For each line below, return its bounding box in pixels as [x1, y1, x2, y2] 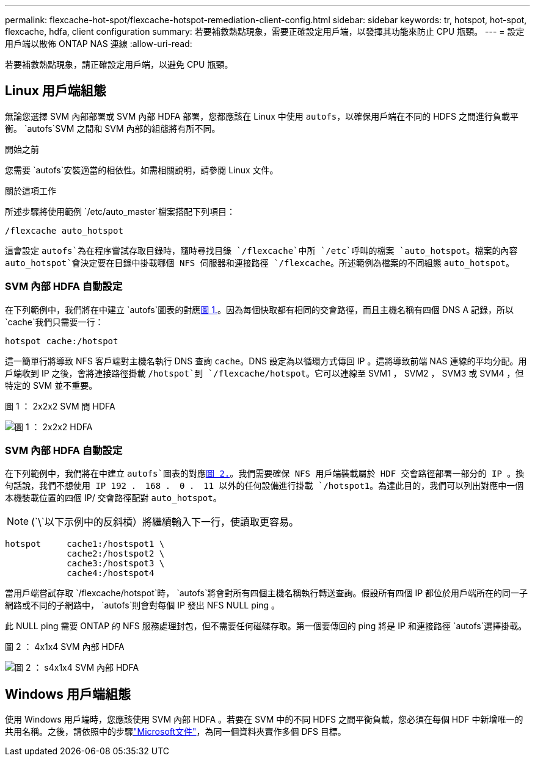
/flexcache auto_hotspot [5, 225, 123, 236]
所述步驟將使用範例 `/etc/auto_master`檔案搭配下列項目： [5, 206, 235, 217]
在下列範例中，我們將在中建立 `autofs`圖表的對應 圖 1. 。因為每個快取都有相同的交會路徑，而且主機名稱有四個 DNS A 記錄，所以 [5, 304, 514, 315]
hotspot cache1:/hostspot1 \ [5, 539, 165, 549]
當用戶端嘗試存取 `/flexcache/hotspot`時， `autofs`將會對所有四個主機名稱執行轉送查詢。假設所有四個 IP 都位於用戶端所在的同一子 [5, 588, 528, 599]
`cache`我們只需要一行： [5, 316, 104, 327]
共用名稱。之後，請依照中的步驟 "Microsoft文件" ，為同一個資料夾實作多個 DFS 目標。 [5, 726, 346, 737]
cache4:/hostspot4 [67, 568, 155, 579]
